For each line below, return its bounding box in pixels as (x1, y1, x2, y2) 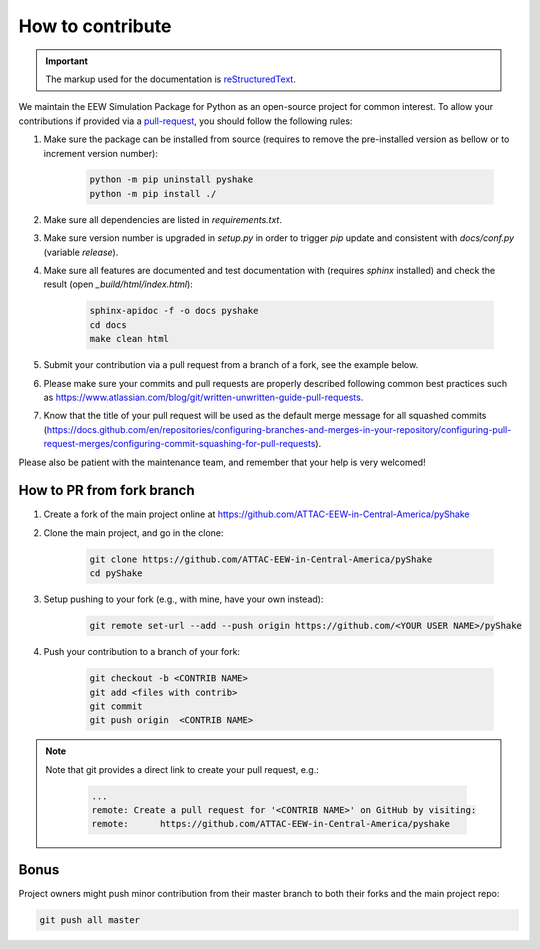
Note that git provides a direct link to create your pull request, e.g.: (45, 763, 319, 775)
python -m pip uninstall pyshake (89, 174, 254, 185)
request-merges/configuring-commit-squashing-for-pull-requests (43, 438, 316, 450)
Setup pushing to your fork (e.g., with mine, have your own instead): (43, 593, 324, 605)
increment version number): (43, 147, 159, 159)
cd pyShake (89, 568, 143, 579)
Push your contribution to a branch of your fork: (43, 646, 240, 658)
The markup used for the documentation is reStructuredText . (45, 73, 297, 85)
